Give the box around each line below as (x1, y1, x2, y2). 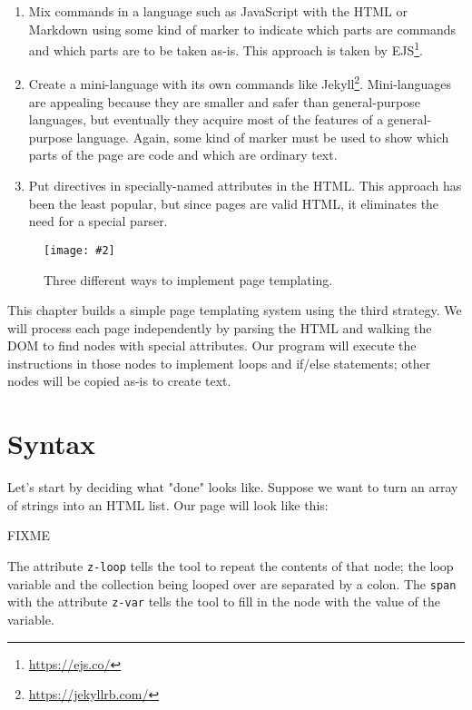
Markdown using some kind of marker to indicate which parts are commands (28, 19, 457, 38)
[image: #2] (44, 243, 115, 257)
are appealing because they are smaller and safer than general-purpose (28, 92, 420, 111)
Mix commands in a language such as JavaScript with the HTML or (28, 2, 408, 20)
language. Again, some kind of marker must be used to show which (76, 127, 449, 146)
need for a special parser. (28, 212, 168, 231)
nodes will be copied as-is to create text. (7, 371, 231, 390)
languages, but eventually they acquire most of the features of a (28, 110, 384, 129)
